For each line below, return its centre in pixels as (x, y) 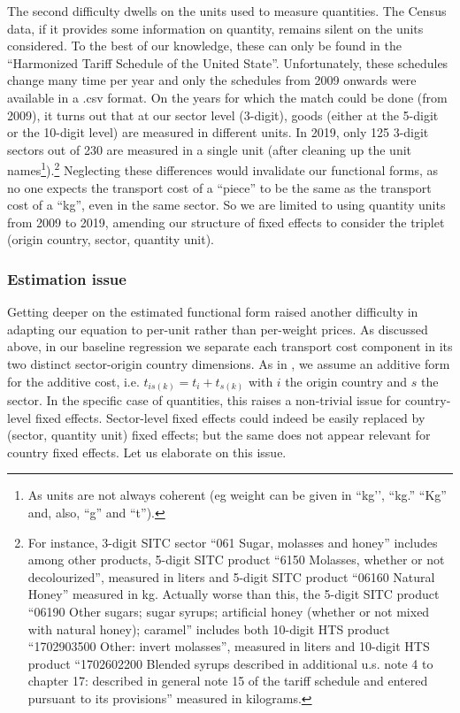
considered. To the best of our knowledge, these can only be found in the (204, 46)
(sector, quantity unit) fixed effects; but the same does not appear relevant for (219, 435)
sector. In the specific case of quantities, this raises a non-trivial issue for (204, 400)
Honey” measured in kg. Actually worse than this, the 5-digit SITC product (234, 594)
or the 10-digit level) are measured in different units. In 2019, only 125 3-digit (218, 132)
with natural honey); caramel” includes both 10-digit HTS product (209, 629)
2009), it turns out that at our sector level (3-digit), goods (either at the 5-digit (223, 115)
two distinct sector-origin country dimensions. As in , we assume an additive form (229, 363)
